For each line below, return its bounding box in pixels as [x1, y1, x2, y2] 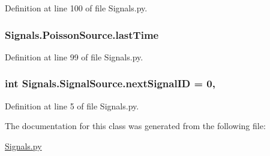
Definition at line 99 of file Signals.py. [5, 50, 143, 63]
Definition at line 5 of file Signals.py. [5, 99, 139, 112]
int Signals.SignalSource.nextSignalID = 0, [5, 76, 215, 91]
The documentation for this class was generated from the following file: [5, 120, 266, 132]
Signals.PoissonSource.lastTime [5, 27, 159, 42]
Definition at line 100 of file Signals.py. [5, 2, 148, 14]
